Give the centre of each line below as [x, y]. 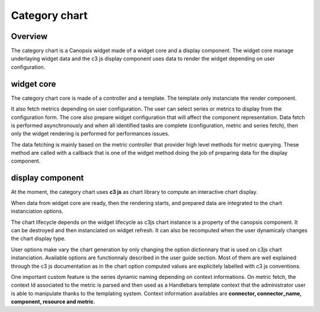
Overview [29, 36]
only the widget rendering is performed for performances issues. [90, 134]
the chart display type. [39, 239]
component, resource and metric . [53, 302]
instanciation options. [37, 211]
